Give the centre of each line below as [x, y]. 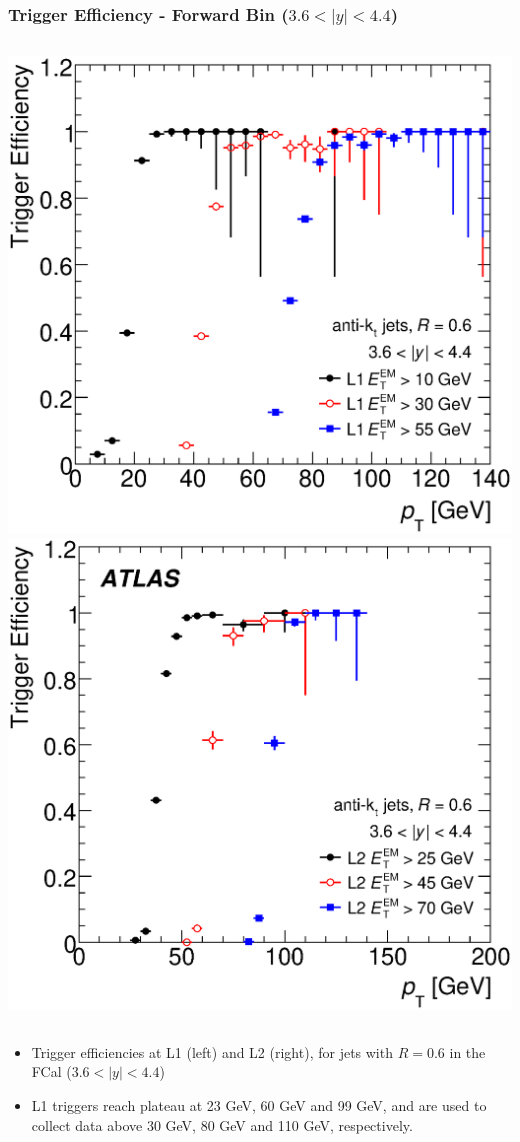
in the [467, 1051]
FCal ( [51, 1071]
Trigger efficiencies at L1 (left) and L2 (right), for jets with [212, 1051]
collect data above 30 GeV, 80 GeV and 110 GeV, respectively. [222, 1124]
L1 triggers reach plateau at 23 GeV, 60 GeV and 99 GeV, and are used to [259, 1104]
